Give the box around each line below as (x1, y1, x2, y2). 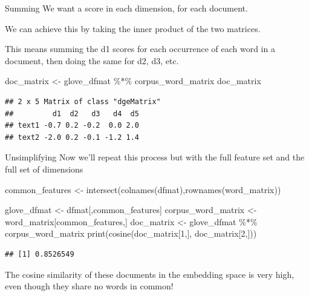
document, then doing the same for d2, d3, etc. (5, 54, 179, 67)
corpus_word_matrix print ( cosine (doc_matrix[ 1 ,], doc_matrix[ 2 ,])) (5, 227, 257, 240)
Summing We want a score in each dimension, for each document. (5, 2, 248, 14)
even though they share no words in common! (5, 280, 174, 292)
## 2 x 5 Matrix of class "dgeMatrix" (5, 97, 161, 106)
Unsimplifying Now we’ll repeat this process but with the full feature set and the (5, 151, 305, 163)
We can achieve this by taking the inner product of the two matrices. (5, 22, 261, 35)
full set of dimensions (5, 162, 83, 175)
